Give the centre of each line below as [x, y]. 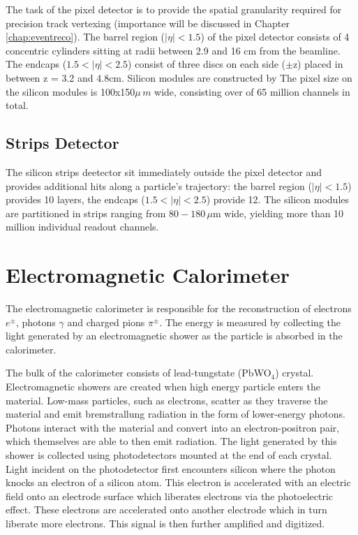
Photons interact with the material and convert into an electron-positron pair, [173, 427]
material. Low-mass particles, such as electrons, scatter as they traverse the [167, 400]
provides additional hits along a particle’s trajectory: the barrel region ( [159, 185]
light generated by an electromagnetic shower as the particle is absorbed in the [174, 336]
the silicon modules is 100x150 [70, 91]
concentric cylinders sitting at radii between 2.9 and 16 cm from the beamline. [173, 50]
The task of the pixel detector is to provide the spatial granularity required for [174, 9]
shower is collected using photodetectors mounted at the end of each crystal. [169, 454]
